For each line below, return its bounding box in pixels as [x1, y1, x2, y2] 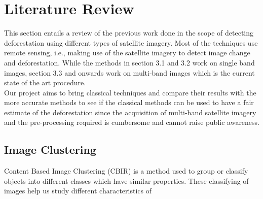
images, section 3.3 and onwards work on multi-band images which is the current [4, 67, 255, 78]
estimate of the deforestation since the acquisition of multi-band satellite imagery [4, 107, 256, 117]
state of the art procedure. [4, 77, 86, 88]
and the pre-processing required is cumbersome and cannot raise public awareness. [4, 117, 260, 127]
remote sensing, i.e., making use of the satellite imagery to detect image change [4, 47, 250, 58]
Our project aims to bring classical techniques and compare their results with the [4, 87, 256, 97]
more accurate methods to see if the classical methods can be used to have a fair [4, 97, 254, 108]
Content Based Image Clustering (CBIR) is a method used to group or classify [4, 165, 248, 176]
